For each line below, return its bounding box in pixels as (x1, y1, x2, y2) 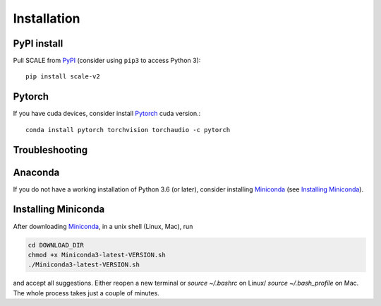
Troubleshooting (13, 143, 88, 155)
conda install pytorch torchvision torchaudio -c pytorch (25, 126, 231, 134)
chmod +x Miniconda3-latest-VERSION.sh (28, 251, 166, 259)
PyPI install (13, 37, 64, 49)
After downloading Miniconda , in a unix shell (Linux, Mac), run (13, 222, 193, 230)
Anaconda (13, 166, 60, 178)
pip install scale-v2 (25, 73, 100, 81)
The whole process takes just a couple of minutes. (13, 288, 160, 297)
